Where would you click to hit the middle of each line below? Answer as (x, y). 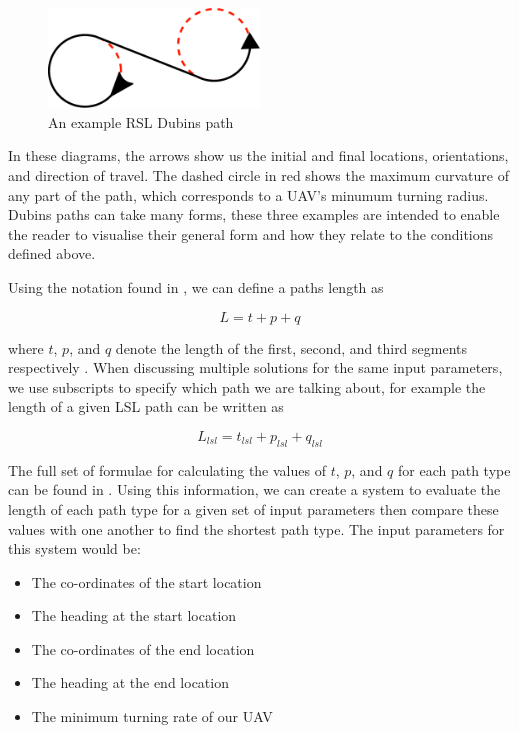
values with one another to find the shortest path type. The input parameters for (256, 528)
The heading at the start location (134, 615)
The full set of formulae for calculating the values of (167, 469)
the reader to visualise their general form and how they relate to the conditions (251, 233)
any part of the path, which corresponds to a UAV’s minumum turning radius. (248, 194)
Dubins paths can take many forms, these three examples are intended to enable (254, 214)
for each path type (454, 469)
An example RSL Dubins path (141, 121)
